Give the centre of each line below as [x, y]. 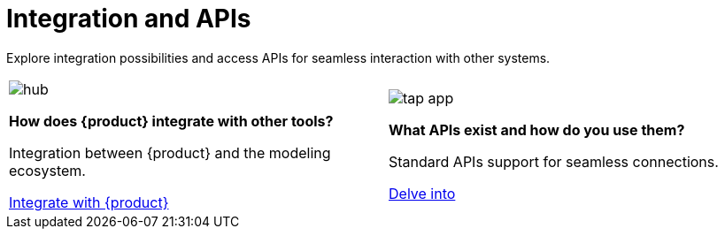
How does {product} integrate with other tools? [171, 121]
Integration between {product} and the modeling [170, 152]
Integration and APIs [129, 19]
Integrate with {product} [89, 202]
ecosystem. [47, 170]
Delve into [422, 193]
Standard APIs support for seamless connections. [554, 161]
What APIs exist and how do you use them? [537, 129]
